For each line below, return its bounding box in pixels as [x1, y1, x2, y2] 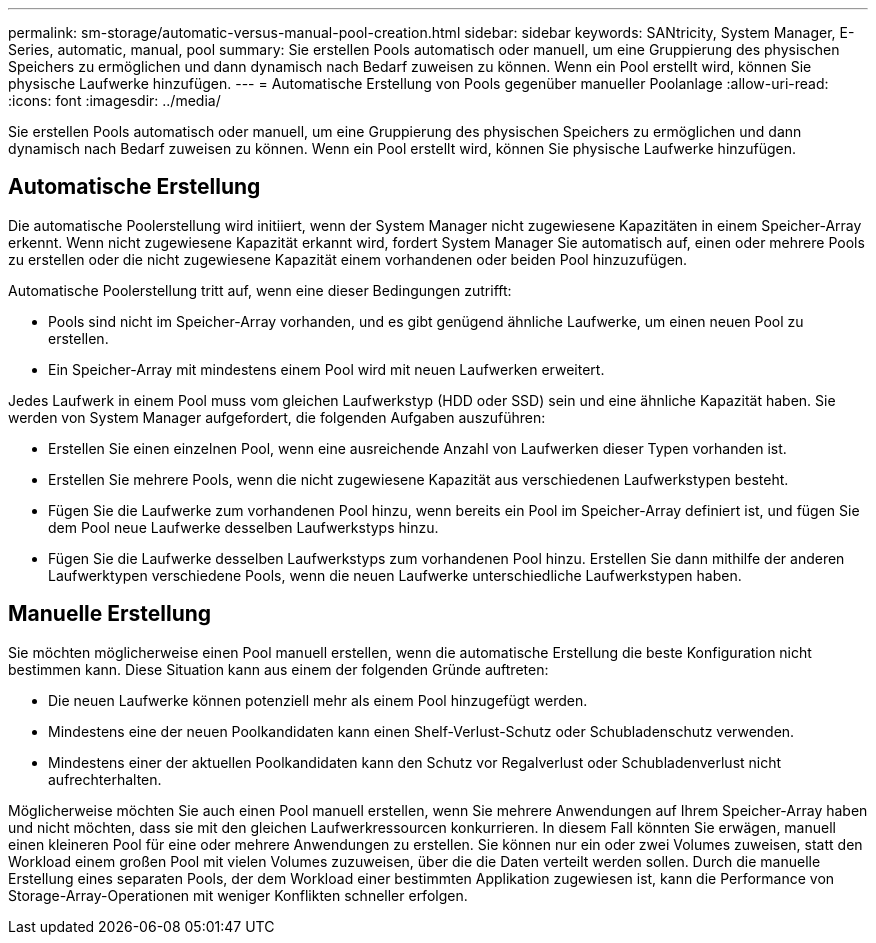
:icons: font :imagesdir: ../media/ [8, 92, 221, 109]
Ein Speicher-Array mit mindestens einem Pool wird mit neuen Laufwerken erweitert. [48, 360, 605, 378]
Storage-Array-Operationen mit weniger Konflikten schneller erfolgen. [8, 886, 468, 904]
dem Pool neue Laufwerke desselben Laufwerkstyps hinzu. [48, 518, 439, 536]
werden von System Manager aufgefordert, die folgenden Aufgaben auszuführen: [8, 408, 546, 426]
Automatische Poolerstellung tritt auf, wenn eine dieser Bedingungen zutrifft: [8, 281, 512, 299]
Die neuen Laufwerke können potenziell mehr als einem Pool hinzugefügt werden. [48, 691, 588, 709]
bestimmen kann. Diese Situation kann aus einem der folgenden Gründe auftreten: [8, 660, 549, 678]
